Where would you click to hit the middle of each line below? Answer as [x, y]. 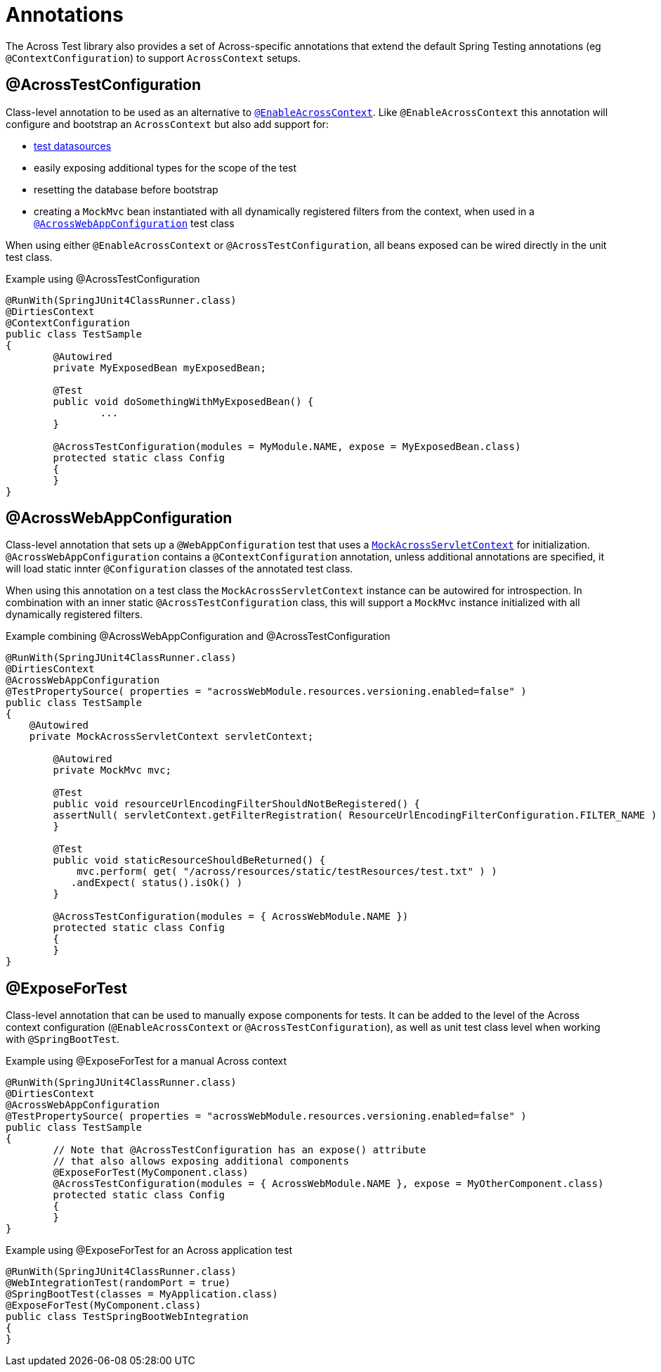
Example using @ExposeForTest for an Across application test [149, 1250]
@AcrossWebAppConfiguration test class [134, 223]
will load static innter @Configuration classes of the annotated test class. [179, 569]
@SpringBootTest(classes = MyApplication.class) [142, 1294]
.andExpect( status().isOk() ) [157, 883]
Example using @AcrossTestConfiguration [103, 278]
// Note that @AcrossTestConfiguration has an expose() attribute [240, 1150]
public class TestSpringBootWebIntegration [127, 1317]
